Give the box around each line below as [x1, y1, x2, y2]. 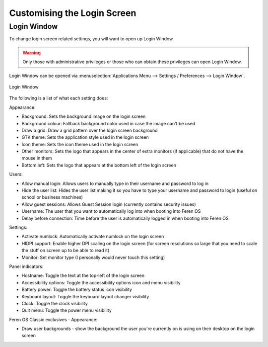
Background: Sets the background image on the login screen [21, 113, 146, 119]
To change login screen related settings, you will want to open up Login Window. [9, 36, 174, 42]
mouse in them [21, 155, 52, 161]
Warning [22, 50, 41, 56]
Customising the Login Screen [9, 7, 136, 18]
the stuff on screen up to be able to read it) [21, 248, 110, 254]
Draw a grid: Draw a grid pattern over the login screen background [21, 127, 158, 133]
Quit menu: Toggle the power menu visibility [21, 307, 112, 313]
